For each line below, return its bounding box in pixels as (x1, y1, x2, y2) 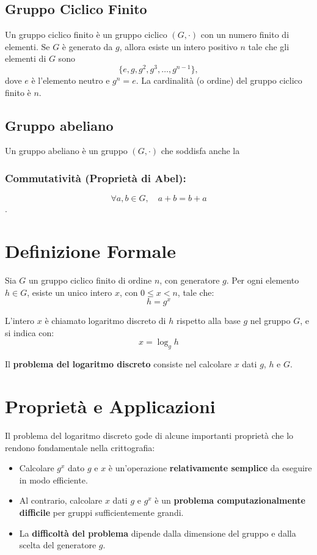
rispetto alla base (176, 314, 241, 327)
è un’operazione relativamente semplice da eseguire (108, 461, 312, 474)
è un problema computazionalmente (155, 494, 305, 507)
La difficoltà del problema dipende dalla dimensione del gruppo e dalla (19, 526, 296, 539)
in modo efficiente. (19, 473, 88, 486)
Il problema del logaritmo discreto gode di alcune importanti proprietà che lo (5, 428, 294, 441)
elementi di (5, 52, 46, 65)
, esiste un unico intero (27, 285, 112, 298)
